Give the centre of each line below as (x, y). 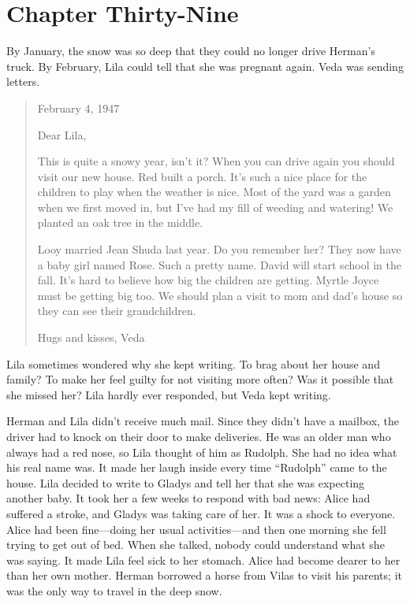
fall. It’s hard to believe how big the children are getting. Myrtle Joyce (208, 280)
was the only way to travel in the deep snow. (114, 590)
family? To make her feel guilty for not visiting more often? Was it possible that (200, 379)
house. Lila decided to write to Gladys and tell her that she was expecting (186, 482)
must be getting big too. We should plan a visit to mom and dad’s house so (220, 295)
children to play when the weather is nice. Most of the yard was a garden (214, 192)
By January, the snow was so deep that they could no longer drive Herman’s (191, 51)
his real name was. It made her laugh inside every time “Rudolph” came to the (197, 467)
